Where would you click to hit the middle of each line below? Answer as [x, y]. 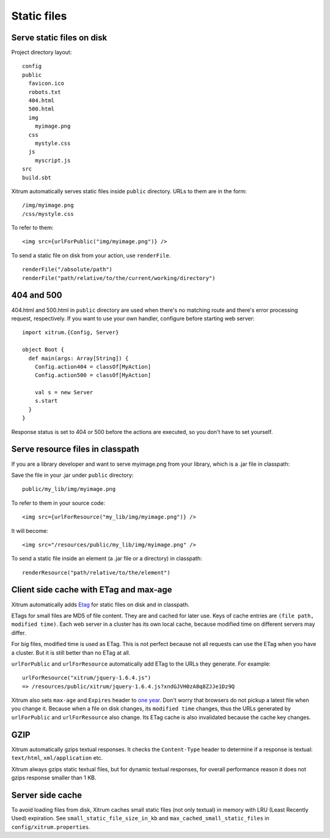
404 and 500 [37, 296]
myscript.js [53, 160]
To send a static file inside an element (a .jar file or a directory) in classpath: [107, 559]
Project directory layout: [42, 53]
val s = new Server [64, 392]
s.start [46, 401]
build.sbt [37, 178]
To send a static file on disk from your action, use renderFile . [91, 255]
